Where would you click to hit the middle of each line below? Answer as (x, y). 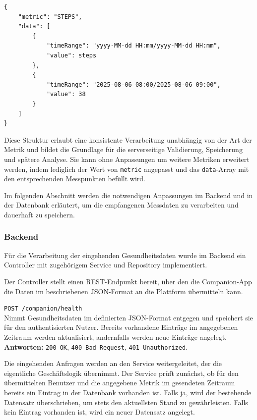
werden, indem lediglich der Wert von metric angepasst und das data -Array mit (127, 169)
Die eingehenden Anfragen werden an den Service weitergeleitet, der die (113, 363)
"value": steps (71, 55)
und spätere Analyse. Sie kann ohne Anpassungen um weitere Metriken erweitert (127, 159)
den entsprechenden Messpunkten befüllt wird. (75, 179)
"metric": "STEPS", (50, 17)
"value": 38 (66, 94)
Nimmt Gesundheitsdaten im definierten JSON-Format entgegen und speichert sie (128, 317)
